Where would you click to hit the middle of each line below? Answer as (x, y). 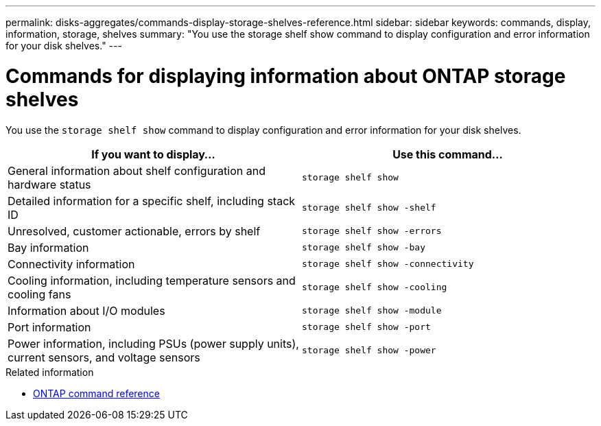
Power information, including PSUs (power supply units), (153, 343)
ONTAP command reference (96, 393)
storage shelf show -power (369, 350)
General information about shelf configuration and (137, 170)
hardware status (49, 184)
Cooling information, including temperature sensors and (152, 280)
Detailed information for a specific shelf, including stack (152, 201)
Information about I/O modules (86, 310)
